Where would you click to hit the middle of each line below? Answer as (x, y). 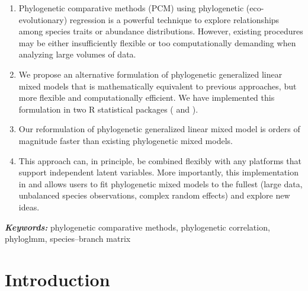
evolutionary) (43, 19)
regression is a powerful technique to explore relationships (174, 19)
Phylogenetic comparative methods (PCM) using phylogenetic (131, 8)
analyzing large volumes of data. (77, 54)
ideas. (29, 207)
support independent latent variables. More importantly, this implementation (158, 172)
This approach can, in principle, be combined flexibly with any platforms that (160, 160)
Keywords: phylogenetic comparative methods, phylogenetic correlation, (137, 227)
